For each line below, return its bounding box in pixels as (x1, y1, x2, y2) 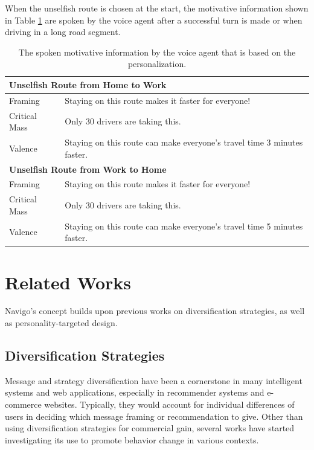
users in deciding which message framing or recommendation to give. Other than (5, 410, 303, 422)
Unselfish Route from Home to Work (9, 78, 167, 91)
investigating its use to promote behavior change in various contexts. (5, 433, 259, 446)
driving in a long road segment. (5, 25, 121, 38)
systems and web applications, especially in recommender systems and (5, 386, 264, 399)
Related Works (5, 269, 132, 294)
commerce (5, 398, 42, 411)
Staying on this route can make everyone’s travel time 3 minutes (65, 136, 303, 149)
